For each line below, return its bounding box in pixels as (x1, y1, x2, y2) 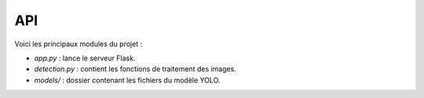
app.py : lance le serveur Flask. (34, 53, 136, 63)
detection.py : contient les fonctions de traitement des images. (34, 64, 237, 74)
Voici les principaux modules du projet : (14, 39, 143, 49)
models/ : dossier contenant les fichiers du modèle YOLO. (34, 75, 221, 85)
